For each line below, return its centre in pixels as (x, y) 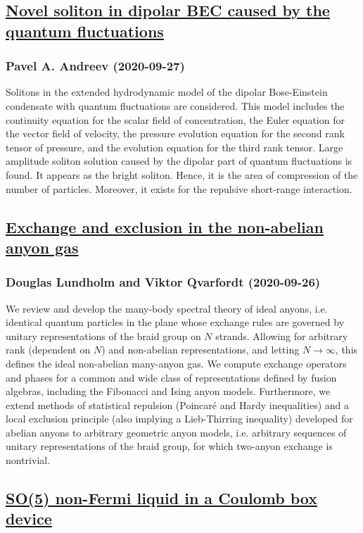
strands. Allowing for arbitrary (282, 336)
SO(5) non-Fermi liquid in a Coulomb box (162, 498)
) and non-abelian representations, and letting (200, 350)
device (29, 519)
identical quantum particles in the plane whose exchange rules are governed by (175, 322)
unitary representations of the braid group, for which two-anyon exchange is (169, 446)
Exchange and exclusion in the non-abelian (165, 226)
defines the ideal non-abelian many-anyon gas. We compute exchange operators (176, 363)
